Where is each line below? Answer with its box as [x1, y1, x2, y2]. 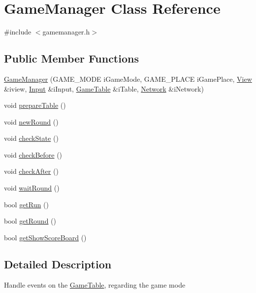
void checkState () [4, 133, 59, 143]
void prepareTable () [4, 100, 66, 110]
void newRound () [4, 116, 59, 127]
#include [4, 27, 32, 37]
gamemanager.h [42, 27, 90, 37]
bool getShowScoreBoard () [4, 232, 87, 242]
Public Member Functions [4, 51, 139, 66]
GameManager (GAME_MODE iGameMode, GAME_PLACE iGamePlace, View [4, 73, 252, 84]
